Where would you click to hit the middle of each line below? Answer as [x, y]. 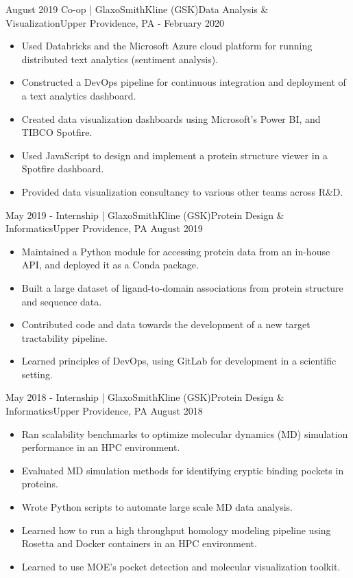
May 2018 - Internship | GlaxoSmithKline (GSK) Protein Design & [145, 397]
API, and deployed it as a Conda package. [110, 265]
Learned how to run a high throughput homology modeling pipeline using [176, 530]
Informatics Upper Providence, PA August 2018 [104, 411]
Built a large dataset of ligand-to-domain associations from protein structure [182, 287]
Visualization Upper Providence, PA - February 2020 [115, 22]
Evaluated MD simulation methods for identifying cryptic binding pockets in [183, 470]
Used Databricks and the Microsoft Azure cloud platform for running [167, 46]
